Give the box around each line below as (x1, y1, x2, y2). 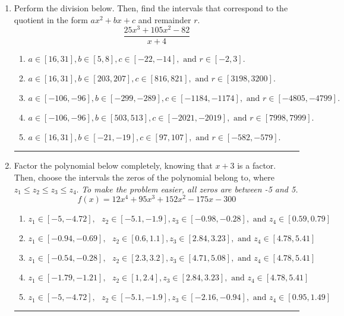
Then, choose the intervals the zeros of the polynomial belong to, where (14, 170, 275, 183)
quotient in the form (14, 13, 88, 26)
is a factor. (237, 159, 276, 172)
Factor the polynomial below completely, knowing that (14, 159, 213, 172)
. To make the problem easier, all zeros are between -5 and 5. (76, 182, 298, 195)
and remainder (138, 13, 191, 26)
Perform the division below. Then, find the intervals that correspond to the (14, 2, 288, 14)
